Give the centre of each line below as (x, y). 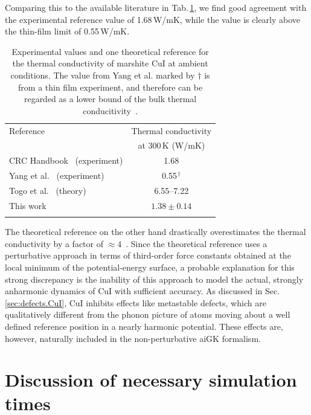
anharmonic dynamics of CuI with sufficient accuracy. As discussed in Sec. (143, 291)
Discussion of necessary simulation (151, 380)
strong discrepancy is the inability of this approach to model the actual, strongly (154, 279)
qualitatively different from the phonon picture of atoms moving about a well (148, 314)
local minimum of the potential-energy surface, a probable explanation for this (150, 267)
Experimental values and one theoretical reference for (110, 51)
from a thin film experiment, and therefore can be (111, 87)
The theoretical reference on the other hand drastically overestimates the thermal (155, 232)
